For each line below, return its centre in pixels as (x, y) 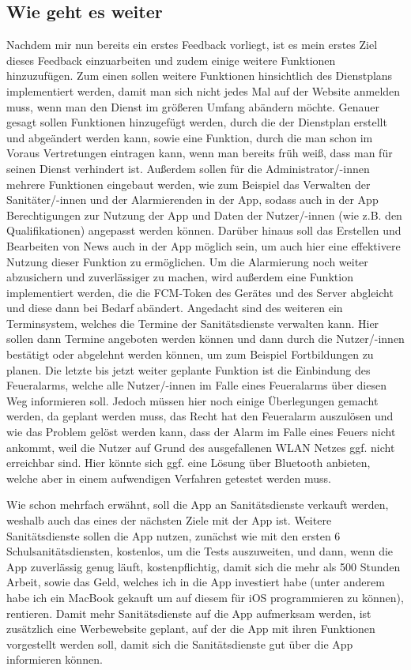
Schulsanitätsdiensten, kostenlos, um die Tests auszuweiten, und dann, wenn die (200, 551)
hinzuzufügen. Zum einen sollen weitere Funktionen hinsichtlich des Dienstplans (200, 75)
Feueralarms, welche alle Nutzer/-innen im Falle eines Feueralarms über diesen (196, 385)
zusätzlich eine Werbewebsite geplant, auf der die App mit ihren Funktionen (191, 629)
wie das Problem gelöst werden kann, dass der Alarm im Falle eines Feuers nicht (201, 432)
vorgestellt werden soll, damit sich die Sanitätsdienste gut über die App (180, 644)
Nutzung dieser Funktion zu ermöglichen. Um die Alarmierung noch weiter (187, 261)
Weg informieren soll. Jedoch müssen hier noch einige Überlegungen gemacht (192, 400)
